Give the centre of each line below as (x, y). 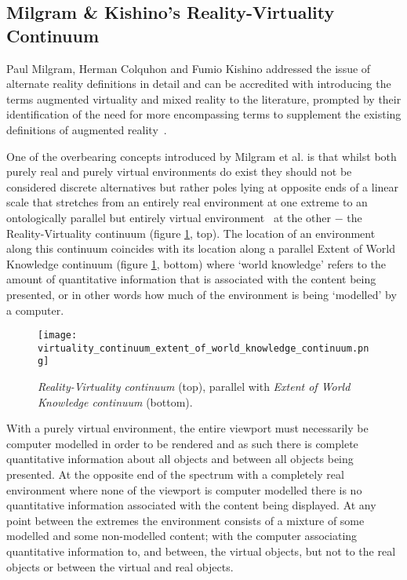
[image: (58, 336)
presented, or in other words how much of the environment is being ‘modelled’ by (202, 294)
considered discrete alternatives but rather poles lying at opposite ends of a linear (203, 186)
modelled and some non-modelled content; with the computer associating (182, 536)
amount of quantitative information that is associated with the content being (191, 279)
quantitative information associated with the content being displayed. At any (191, 505)
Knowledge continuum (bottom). (115, 401)
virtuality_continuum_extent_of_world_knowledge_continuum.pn (203, 348)
